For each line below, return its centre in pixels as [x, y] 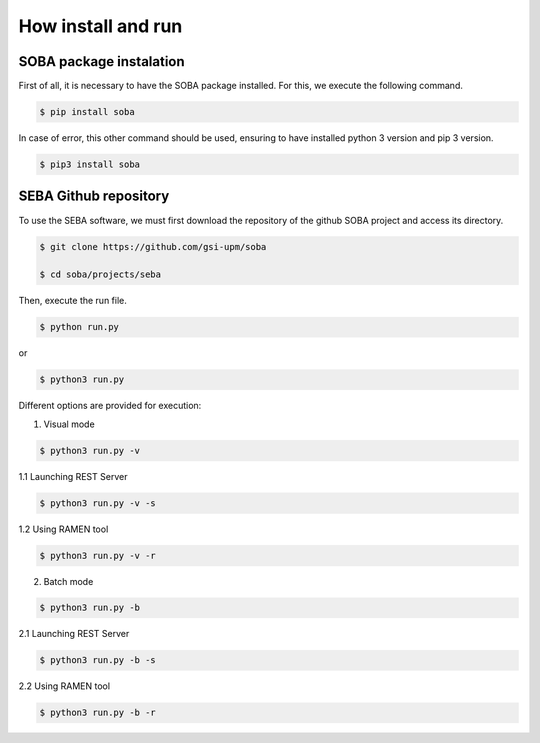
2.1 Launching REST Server [74, 634]
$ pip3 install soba [89, 164]
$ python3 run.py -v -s [98, 503]
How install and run [100, 26]
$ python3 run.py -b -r [98, 713]
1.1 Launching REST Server [73, 476]
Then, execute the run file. [72, 301]
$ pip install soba [87, 112]
